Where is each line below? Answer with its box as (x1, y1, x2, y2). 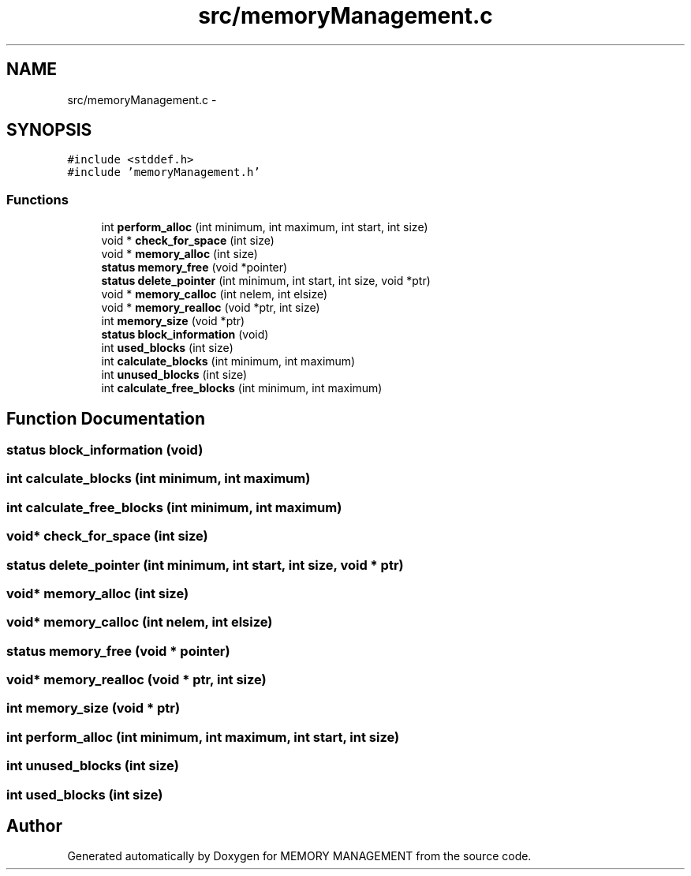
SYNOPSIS (6, 120, 92, 140)
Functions (6, 191, 69, 208)
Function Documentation (6, 408, 205, 429)
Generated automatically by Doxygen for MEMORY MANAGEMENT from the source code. (67, 849, 532, 863)
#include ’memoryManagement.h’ (67, 166, 260, 179)
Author (6, 815, 62, 836)
